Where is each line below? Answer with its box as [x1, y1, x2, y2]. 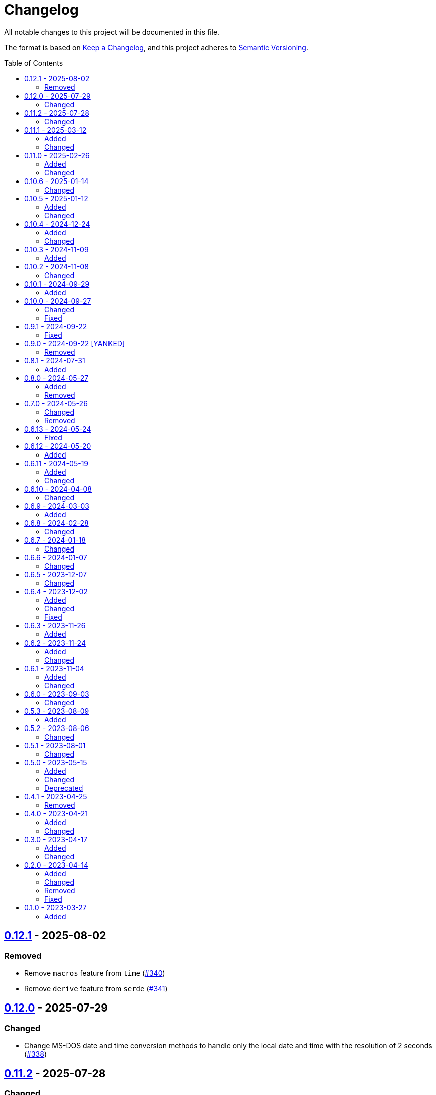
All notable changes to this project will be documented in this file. [4, 27, 220, 36]
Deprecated [44, 783, 83, 792]
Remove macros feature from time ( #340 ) [24, 968, 165, 977]
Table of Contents [4, 58, 63, 67]
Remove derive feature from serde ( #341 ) [24, 984, 168, 993]
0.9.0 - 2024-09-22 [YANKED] [24, 339, 125, 348]
